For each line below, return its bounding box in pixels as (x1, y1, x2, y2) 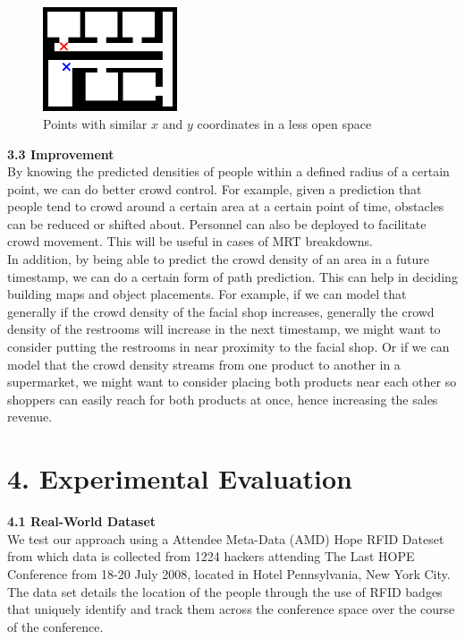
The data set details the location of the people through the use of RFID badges (7, 582, 443, 601)
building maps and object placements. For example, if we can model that (7, 285, 407, 303)
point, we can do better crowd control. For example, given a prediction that (7, 179, 422, 198)
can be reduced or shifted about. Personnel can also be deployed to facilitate (7, 214, 427, 233)
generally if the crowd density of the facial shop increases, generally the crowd (7, 302, 435, 320)
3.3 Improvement (7, 144, 114, 163)
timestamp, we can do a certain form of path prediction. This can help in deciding (7, 267, 458, 285)
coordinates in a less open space (197, 114, 372, 132)
